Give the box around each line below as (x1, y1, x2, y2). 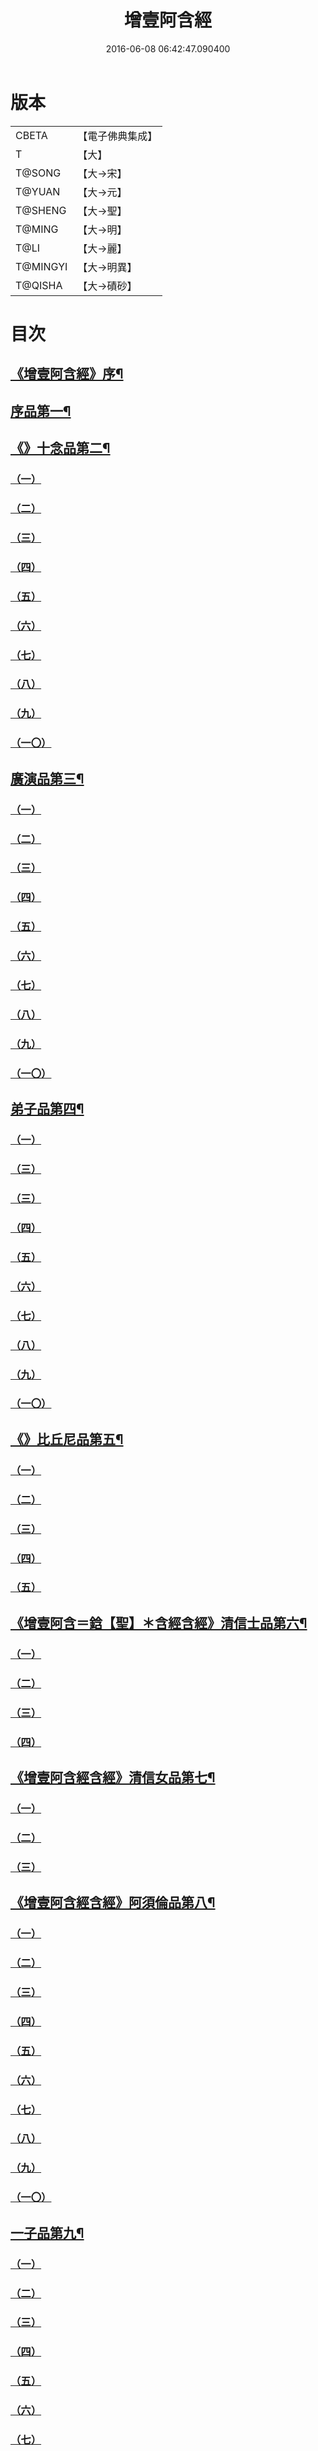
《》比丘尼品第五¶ (10, 1431, 124, 1448)
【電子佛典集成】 (77, 129, 158, 143)
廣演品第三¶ (10, 770, 85, 787)
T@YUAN (15, 184, 61, 198)
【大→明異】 (77, 260, 138, 274)
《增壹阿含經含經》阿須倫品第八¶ (10, 1894, 216, 1911)
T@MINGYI (15, 259, 68, 273)
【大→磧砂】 (77, 279, 138, 293)
